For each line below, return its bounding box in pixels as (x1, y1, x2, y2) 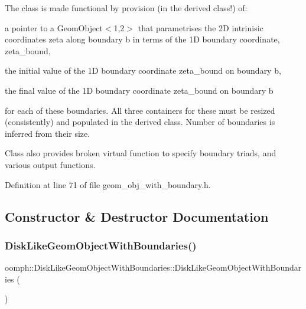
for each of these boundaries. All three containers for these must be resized (5, 104, 275, 116)
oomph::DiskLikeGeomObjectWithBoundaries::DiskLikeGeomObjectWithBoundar (5, 261, 302, 274)
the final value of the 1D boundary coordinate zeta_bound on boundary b (5, 84, 274, 96)
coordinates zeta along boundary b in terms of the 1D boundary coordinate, (5, 33, 280, 45)
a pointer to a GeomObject (5, 21, 103, 34)
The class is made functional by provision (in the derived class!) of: (5, 2, 248, 14)
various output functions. (5, 158, 96, 170)
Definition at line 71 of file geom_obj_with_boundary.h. (5, 178, 211, 190)
